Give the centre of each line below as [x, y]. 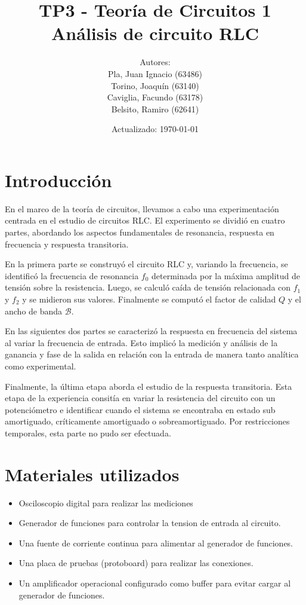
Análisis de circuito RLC [155, 33]
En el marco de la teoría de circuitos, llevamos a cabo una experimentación [142, 208]
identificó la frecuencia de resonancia [72, 275]
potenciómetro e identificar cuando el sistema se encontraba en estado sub [140, 409]
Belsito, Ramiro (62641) [155, 109]
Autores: [155, 62]
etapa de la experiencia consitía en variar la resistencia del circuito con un [140, 398]
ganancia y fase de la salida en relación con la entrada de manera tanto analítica [152, 354]
